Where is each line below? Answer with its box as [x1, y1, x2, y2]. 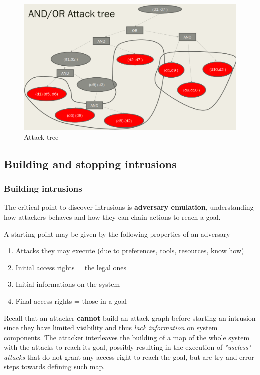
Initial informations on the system [15, 279, 120, 289]
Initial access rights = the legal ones [15, 262, 126, 272]
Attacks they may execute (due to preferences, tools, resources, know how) [15, 245, 244, 256]
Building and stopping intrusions [4, 156, 177, 171]
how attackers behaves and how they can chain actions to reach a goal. [4, 211, 221, 222]
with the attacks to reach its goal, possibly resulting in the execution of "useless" [4, 342, 251, 352]
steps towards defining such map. [4, 361, 105, 372]
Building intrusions [4, 182, 82, 195]
